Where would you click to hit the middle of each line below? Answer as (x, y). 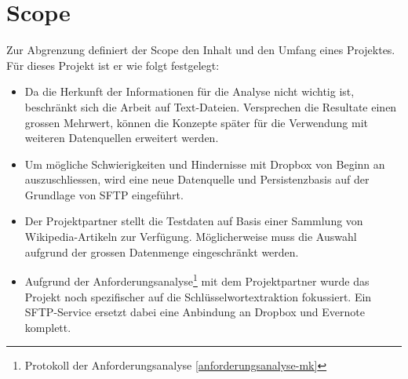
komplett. (48, 327)
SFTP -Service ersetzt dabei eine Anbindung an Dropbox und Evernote (195, 312)
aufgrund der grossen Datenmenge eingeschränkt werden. (162, 251)
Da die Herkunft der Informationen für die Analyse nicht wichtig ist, (189, 91)
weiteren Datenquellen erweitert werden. (122, 138)
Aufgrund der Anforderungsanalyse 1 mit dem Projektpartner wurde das (197, 280)
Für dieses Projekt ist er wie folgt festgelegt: (113, 65)
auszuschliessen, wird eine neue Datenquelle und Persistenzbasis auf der (197, 179)
